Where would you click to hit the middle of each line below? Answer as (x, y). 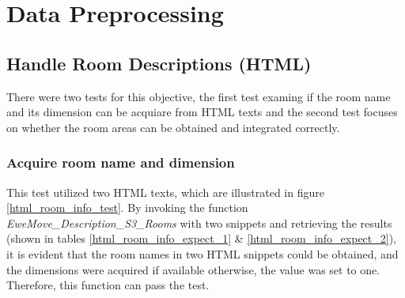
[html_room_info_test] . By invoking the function (127, 207)
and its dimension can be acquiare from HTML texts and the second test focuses (202, 112)
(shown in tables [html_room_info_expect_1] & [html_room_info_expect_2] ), (202, 238)
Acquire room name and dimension (121, 162)
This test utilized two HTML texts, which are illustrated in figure (165, 192)
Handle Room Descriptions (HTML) (159, 63)
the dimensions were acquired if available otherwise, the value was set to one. (193, 269)
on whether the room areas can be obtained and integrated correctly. (173, 127)
